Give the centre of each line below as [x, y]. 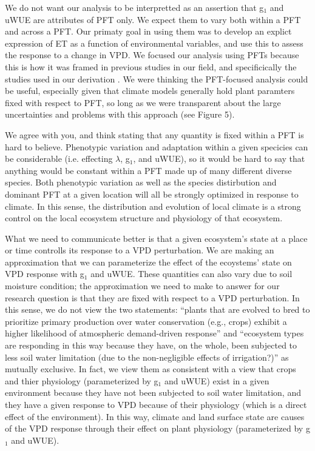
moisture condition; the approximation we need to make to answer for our [142, 286]
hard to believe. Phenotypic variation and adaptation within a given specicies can [157, 146]
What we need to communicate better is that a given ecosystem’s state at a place [156, 238]
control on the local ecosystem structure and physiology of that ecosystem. [144, 218]
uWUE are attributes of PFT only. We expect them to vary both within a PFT [153, 19]
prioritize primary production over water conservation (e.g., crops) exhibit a [146, 321]
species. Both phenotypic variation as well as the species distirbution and [141, 182]
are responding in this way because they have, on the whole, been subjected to [151, 345]
